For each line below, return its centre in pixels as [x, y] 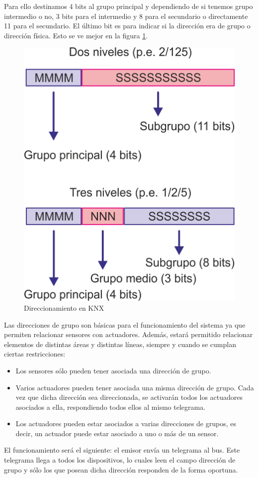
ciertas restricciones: [35, 354]
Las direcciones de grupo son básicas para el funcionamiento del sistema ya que [125, 324]
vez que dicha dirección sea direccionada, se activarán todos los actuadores [129, 397]
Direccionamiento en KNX [64, 307]
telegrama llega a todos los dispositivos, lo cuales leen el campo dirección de [120, 460]
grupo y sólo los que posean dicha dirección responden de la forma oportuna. [121, 469]
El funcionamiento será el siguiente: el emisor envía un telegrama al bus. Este [122, 450]
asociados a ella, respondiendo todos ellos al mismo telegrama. [111, 407]
